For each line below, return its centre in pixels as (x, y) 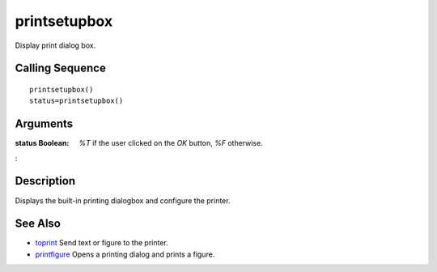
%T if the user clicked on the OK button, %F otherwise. (171, 143)
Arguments (44, 124)
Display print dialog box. (55, 45)
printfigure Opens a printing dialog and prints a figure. (125, 254)
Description (45, 181)
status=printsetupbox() (76, 101)
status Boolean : (42, 143)
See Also (38, 224)
